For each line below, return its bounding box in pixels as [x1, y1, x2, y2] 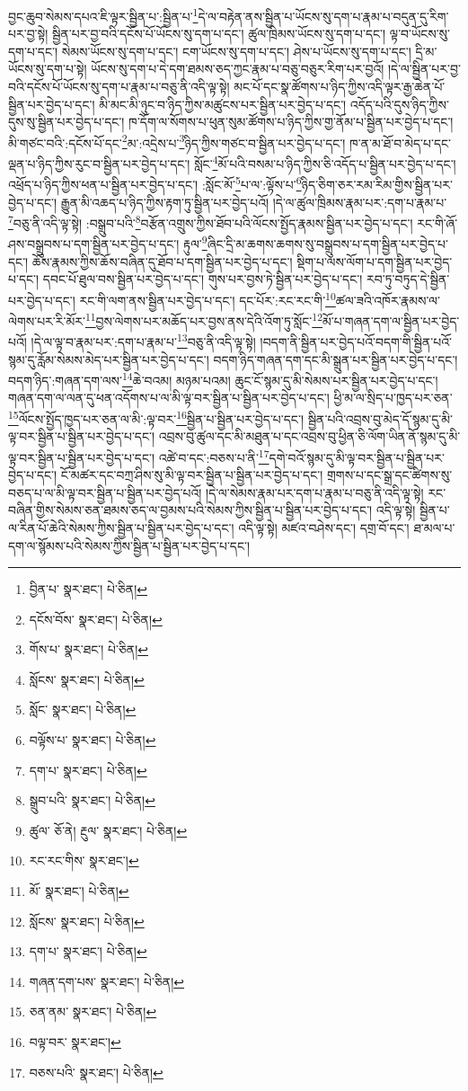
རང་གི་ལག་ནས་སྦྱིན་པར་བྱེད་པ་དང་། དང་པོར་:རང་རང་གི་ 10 [79, 288, 336, 309]
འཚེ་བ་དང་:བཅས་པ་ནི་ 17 [158, 445, 269, 466]
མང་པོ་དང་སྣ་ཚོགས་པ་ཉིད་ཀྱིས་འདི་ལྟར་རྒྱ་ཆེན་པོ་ [234, 77, 446, 96]
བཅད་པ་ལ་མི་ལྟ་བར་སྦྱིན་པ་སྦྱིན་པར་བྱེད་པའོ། [8, 483, 202, 501]
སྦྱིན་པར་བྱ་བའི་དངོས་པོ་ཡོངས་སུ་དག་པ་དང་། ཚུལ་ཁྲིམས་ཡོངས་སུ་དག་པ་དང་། [52, 24, 386, 43]
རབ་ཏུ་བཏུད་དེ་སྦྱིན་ [366, 270, 450, 288]
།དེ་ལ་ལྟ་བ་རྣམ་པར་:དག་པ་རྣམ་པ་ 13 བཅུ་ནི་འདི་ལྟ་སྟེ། [31, 330, 256, 350]
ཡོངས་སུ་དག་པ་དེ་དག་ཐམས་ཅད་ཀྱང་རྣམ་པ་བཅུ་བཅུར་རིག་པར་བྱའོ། [91, 59, 384, 78]
